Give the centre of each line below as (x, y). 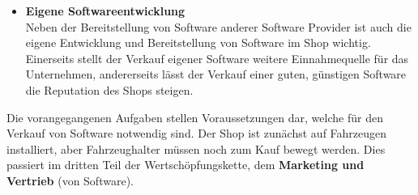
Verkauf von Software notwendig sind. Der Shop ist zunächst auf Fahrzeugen (197, 133)
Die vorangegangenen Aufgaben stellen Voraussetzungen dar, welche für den (195, 117)
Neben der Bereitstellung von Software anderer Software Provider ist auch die (218, 26)
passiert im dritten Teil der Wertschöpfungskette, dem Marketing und (186, 165)
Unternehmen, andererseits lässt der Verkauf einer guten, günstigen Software (216, 74)
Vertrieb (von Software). (70, 180)
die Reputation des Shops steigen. (109, 89)
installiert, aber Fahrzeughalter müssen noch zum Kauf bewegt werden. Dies (196, 148)
